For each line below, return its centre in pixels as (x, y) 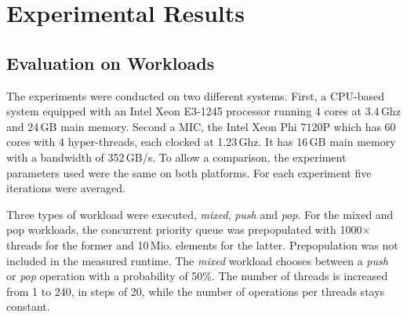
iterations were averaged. (66, 188)
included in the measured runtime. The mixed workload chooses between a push (197, 260)
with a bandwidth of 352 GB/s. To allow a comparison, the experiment (176, 157)
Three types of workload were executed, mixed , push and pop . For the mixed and (200, 214)
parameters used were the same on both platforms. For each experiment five (189, 172)
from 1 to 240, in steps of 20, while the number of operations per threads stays (196, 291)
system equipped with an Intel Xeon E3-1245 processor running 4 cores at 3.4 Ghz (203, 111)
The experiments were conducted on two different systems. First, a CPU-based (195, 95)
